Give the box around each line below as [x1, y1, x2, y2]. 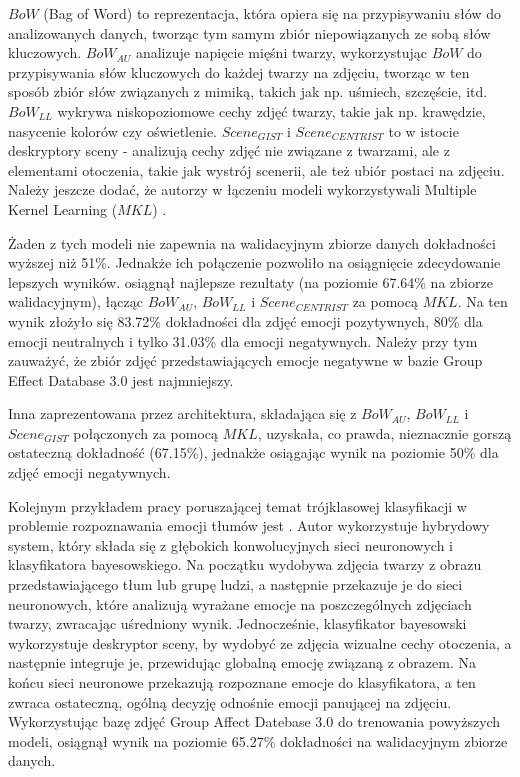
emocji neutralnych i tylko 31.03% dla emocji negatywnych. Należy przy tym [8, 330, 478, 351]
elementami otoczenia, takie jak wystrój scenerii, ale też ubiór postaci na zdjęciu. [8, 159, 505, 180]
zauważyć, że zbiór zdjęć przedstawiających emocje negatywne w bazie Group [8, 350, 483, 371]
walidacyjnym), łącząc [8, 291, 143, 312]
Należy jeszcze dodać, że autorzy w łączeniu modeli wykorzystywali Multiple [8, 179, 477, 200]
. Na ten [457, 291, 508, 312]
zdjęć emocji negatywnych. [8, 462, 171, 483]
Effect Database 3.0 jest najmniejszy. [8, 369, 234, 390]
